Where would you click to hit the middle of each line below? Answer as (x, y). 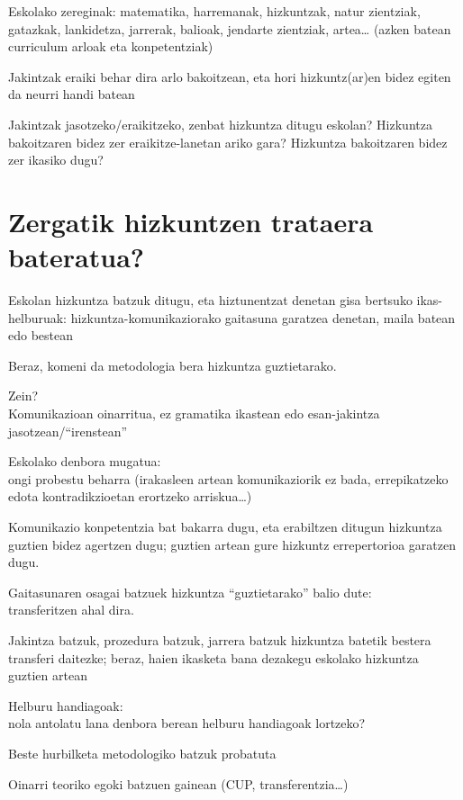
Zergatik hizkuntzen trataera (191, 221)
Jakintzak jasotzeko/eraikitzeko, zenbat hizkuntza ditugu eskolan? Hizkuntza (220, 124)
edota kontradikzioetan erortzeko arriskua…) (130, 496)
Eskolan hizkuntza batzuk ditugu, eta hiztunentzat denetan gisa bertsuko (210, 300)
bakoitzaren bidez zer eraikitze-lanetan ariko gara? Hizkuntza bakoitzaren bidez (228, 142)
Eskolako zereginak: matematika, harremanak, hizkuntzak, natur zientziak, (214, 11)
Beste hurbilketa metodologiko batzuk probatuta (142, 753)
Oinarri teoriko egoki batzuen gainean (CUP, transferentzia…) (178, 783)
